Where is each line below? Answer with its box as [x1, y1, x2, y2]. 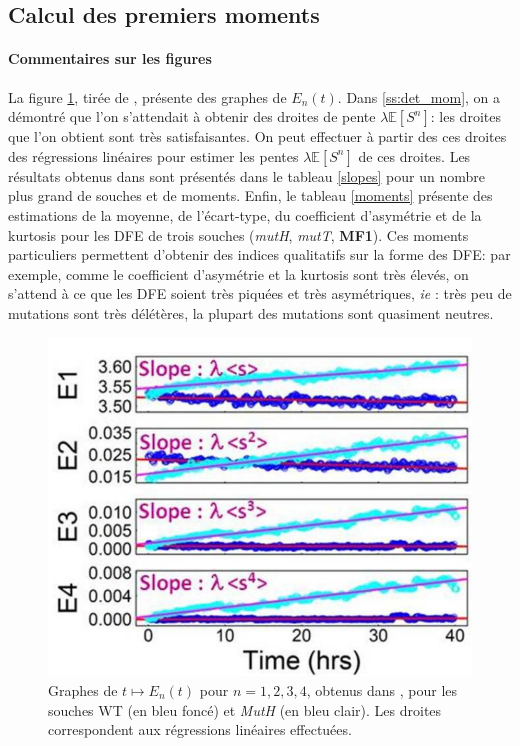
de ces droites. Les [358, 145, 471, 166]
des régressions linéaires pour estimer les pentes [8, 145, 299, 166]
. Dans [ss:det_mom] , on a [337, 86, 501, 107]
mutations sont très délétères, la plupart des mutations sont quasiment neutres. [8, 302, 494, 323]
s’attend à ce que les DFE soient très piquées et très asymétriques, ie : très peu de [8, 283, 512, 304]
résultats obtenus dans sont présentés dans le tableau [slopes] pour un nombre [8, 165, 485, 186]
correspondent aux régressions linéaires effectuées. [48, 719, 352, 740]
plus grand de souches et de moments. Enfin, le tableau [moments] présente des [8, 185, 493, 206]
